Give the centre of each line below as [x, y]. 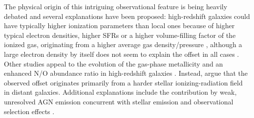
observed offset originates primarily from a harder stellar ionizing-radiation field [123, 82]
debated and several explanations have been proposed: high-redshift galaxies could [127, 16]
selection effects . [29, 111]
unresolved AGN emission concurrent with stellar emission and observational [119, 101]
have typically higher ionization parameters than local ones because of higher [119, 25]
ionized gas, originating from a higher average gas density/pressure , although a [123, 44]
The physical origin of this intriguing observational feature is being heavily [116, 6]
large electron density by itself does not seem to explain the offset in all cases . [122, 54]
